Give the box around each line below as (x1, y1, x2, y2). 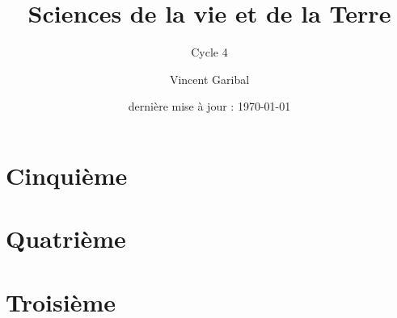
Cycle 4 (191, 44, 228, 61)
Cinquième (6, 158, 128, 191)
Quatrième (6, 222, 126, 255)
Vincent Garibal (169, 70, 250, 87)
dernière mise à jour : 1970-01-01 (128, 98, 291, 115)
